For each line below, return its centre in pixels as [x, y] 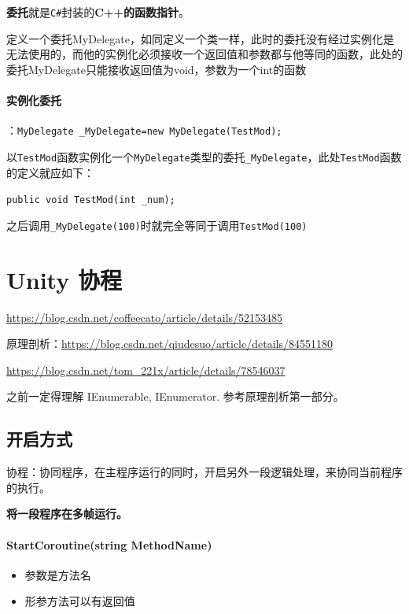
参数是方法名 [58, 574]
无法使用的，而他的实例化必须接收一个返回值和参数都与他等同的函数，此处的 [204, 54]
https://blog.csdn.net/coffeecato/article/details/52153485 [145, 317]
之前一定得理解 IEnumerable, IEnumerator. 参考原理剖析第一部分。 [175, 396]
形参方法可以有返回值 [80, 601]
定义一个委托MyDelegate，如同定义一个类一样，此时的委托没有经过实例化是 [200, 38]
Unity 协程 [64, 279]
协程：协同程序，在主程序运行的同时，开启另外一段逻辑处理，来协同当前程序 [204, 472]
